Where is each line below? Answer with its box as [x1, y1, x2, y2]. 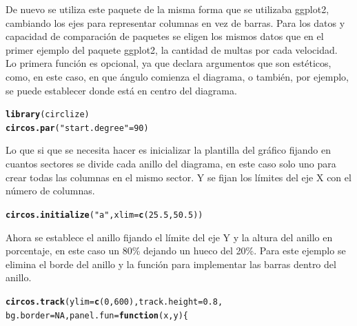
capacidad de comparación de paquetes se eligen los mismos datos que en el [6, 29, 324, 43]
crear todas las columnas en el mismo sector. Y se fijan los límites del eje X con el [6, 170, 351, 184]
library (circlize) [6, 110, 90, 120]
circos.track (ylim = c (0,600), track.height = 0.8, [6, 296, 223, 307]
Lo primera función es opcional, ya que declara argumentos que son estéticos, [6, 56, 331, 70]
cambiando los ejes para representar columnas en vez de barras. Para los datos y [6, 15, 345, 30]
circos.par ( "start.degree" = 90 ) [6, 123, 149, 133]
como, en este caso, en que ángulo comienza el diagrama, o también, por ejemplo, [6, 69, 349, 83]
